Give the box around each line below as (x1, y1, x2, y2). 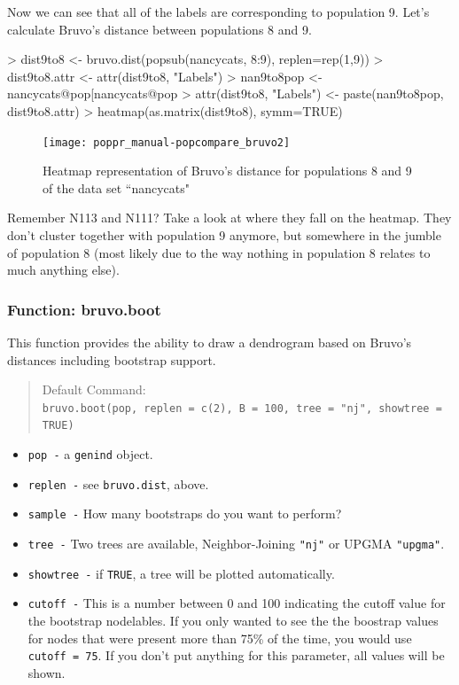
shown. (27, 663, 66, 681)
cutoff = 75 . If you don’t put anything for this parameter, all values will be (27, 646, 445, 665)
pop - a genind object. (27, 445, 153, 463)
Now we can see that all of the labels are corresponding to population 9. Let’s (7, 3, 430, 20)
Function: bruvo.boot (7, 298, 161, 320)
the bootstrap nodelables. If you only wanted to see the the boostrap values (27, 611, 439, 630)
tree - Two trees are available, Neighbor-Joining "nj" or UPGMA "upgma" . (27, 534, 445, 553)
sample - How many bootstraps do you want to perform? (27, 504, 342, 523)
